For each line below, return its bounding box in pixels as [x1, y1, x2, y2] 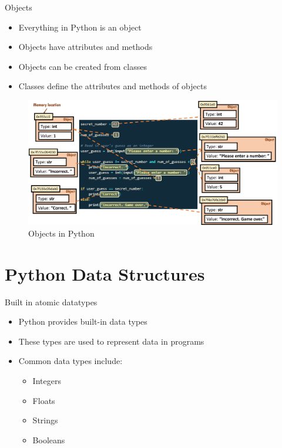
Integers [32, 375, 61, 387]
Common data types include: [18, 355, 123, 367]
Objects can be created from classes [18, 60, 147, 72]
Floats [32, 394, 55, 406]
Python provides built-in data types [18, 315, 147, 328]
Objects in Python [28, 227, 95, 239]
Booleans [32, 433, 65, 446]
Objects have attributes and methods [18, 41, 153, 53]
